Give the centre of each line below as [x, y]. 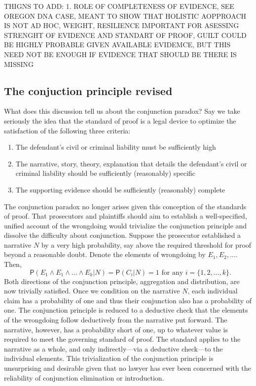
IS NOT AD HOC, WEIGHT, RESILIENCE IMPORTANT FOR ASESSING [122, 25]
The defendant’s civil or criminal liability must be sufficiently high [116, 147]
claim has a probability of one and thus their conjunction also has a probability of [128, 300]
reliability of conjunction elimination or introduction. [84, 377]
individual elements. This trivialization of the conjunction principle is [109, 358]
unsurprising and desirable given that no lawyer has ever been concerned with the [128, 368]
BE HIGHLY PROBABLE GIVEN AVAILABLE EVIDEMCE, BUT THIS [117, 45]
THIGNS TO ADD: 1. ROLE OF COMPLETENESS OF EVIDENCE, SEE [119, 6]
